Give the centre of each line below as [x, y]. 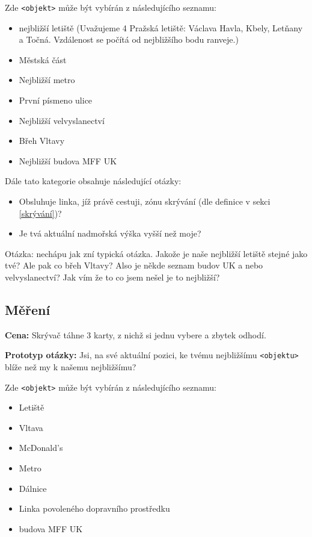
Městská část [43, 59]
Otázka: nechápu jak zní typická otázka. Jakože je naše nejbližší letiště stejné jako [156, 253]
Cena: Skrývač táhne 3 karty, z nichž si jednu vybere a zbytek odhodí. [136, 334]
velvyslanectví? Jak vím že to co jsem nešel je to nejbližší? [112, 277]
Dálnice [33, 488]
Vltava [31, 427]
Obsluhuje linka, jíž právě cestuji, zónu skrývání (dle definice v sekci [145, 201]
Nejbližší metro [47, 80]
